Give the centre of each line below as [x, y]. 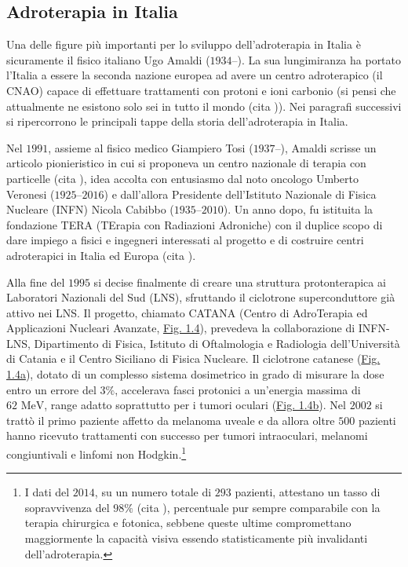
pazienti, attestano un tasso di [308, 492]
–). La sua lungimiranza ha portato [317, 59]
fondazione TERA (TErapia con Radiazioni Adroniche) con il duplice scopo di [195, 224]
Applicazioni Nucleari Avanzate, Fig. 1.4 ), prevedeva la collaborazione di [181, 328]
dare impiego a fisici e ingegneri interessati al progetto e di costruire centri [185, 240]
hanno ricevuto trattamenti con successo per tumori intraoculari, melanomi [187, 435]
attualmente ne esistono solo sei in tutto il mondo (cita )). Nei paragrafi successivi [204, 106]
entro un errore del [51, 389]
